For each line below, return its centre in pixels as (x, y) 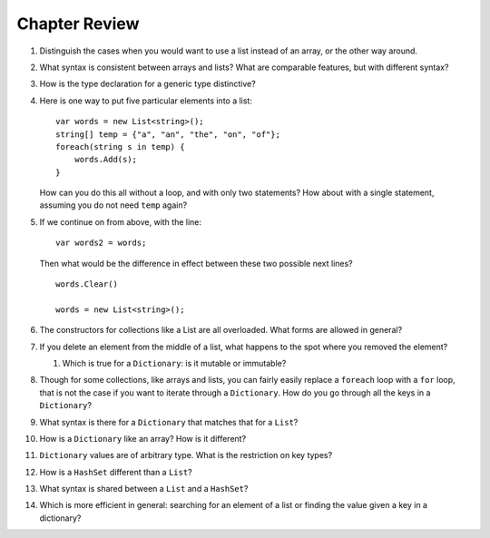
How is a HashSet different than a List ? (116, 472)
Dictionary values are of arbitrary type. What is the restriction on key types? (186, 455)
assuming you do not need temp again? (113, 205)
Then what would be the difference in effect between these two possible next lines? (196, 263)
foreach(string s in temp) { (120, 147)
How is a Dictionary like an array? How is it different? (143, 438)
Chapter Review (78, 24)
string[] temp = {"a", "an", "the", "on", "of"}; (168, 134)
